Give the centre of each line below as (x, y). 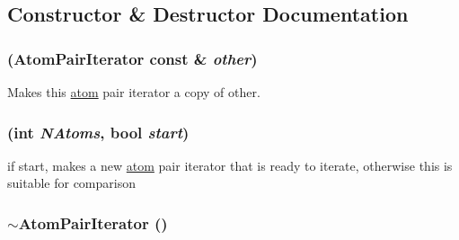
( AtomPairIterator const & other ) (132, 58)
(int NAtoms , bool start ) (98, 132)
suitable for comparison (71, 183)
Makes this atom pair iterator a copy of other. (134, 92)
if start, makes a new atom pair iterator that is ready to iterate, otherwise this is (230, 165)
